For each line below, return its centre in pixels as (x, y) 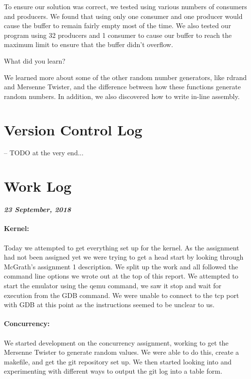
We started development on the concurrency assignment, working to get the (116, 342)
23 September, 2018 (38, 209)
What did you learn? (35, 60)
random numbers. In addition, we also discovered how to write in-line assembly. (122, 96)
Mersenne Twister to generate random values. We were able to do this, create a (122, 352)
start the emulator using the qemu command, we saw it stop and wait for (113, 285)
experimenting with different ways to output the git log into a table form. (113, 371)
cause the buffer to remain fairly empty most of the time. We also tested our (118, 25)
